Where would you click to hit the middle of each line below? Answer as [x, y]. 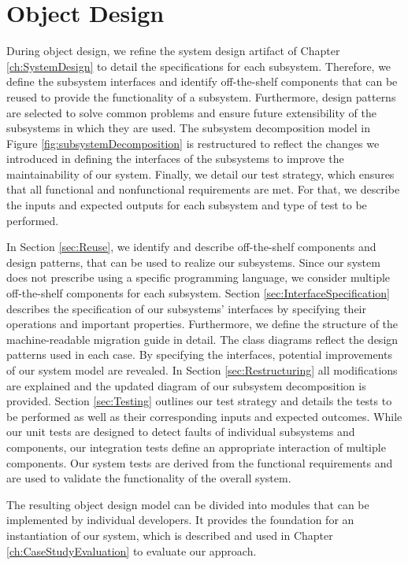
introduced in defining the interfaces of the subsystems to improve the [175, 159]
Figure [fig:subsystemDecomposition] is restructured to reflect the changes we [193, 143]
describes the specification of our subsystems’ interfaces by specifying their [187, 308]
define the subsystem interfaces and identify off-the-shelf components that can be [202, 81]
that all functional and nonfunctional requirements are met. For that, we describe [203, 189]
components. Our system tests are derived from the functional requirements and [200, 462]
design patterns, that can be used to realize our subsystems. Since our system [193, 262]
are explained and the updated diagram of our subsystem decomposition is [186, 385]
